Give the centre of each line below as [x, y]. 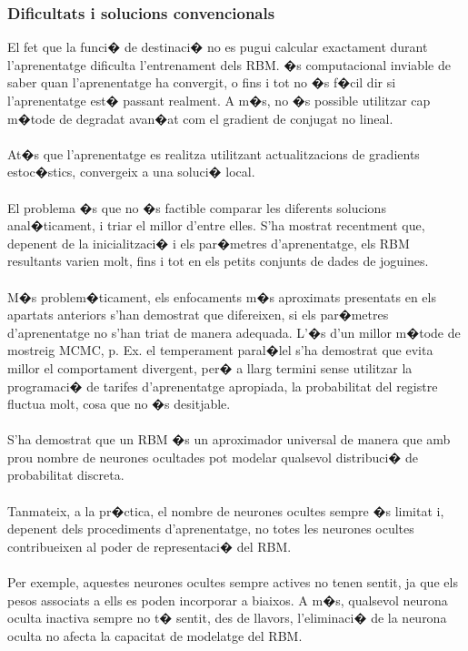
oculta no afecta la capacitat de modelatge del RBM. [155, 635]
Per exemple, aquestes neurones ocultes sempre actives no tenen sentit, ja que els [233, 582]
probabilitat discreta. [66, 475]
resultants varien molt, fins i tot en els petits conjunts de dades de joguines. [218, 261]
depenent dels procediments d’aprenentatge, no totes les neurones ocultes [211, 529]
